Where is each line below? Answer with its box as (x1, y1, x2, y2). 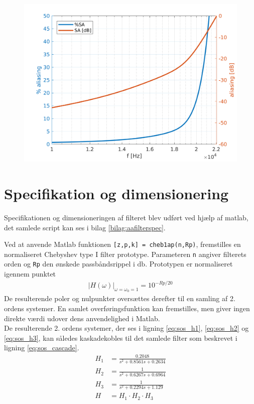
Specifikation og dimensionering (4, 183, 229, 204)
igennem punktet (4, 268, 56, 279)
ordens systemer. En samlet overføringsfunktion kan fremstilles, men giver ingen (4, 303, 250, 314)
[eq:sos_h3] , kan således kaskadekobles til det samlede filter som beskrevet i (4, 332, 237, 343)
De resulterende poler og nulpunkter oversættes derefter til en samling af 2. (4, 293, 235, 304)
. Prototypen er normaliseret (145, 258, 233, 269)
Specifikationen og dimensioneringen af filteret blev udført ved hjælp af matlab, (4, 212, 248, 222)
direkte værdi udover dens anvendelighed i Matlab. (4, 313, 160, 323)
